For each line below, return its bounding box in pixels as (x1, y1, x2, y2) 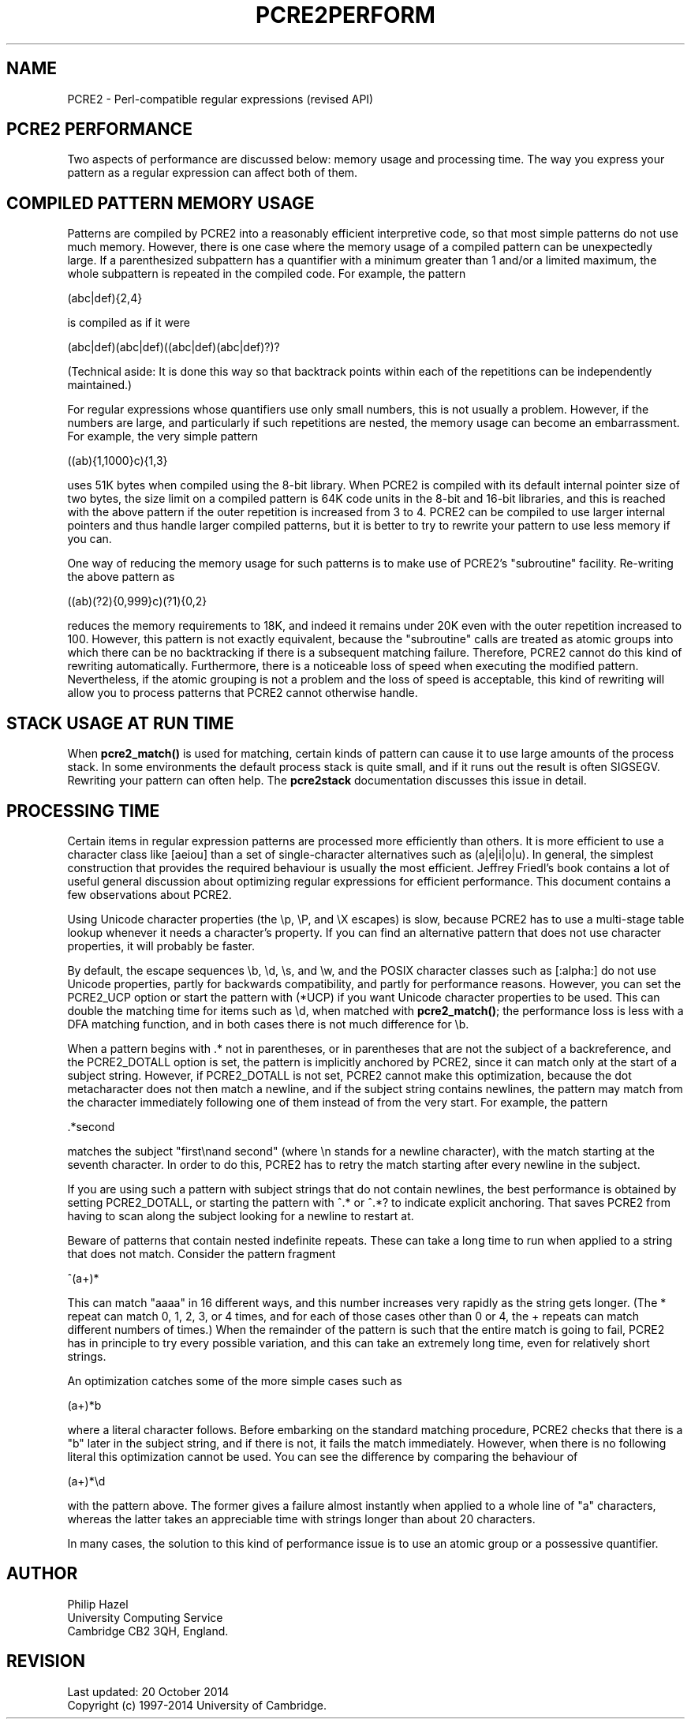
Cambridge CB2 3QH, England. (67, 1623, 229, 1638)
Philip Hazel (67, 1597, 129, 1611)
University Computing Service (67, 1610, 223, 1624)
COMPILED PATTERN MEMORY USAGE (6, 193, 315, 213)
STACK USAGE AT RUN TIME (6, 713, 234, 733)
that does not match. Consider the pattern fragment (67, 1246, 336, 1260)
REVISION (6, 1651, 85, 1672)
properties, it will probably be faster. (67, 938, 255, 953)
